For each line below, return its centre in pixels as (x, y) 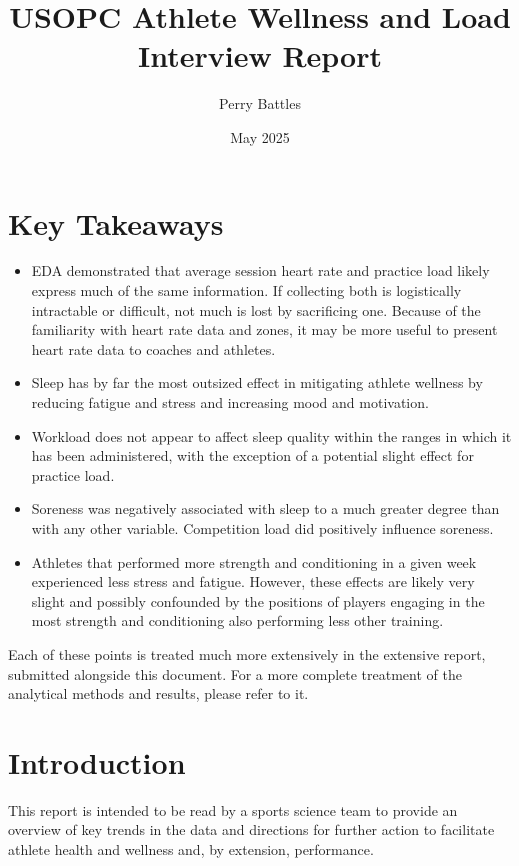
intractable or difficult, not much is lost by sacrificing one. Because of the (256, 309)
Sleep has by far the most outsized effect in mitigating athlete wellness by (257, 382)
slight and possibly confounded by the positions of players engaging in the (258, 600)
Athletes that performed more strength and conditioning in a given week (254, 561)
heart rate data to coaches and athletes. (153, 348)
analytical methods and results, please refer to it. (158, 693)
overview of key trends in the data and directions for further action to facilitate (251, 829)
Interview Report (260, 55)
